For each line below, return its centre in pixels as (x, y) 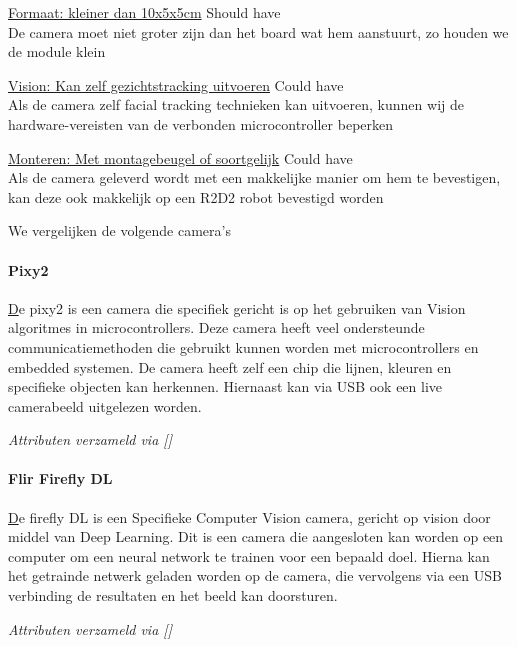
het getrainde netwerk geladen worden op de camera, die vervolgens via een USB (255, 575)
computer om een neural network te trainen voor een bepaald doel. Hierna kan (249, 555)
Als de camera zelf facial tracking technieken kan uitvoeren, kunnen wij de (236, 104)
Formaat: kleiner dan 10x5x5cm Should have (144, 12)
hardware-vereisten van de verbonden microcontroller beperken (201, 123)
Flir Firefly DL (60, 478)
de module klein (57, 51)
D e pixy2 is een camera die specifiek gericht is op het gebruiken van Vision (237, 307)
